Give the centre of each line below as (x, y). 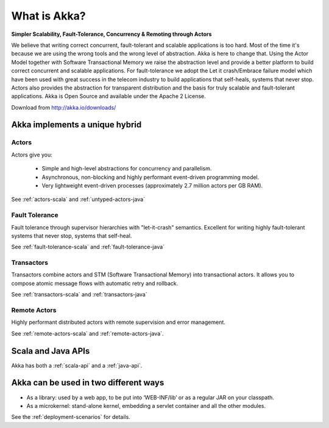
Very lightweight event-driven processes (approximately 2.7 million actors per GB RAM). (152, 185)
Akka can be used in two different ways (88, 383)
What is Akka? (48, 16)
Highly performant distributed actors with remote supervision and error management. (118, 322)
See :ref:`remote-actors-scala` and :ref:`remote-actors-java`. (87, 333)
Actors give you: (32, 155)
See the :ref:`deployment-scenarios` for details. (71, 417)
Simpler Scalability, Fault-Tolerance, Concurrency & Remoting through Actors (111, 34)
